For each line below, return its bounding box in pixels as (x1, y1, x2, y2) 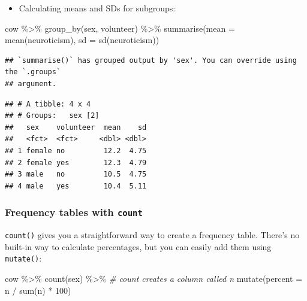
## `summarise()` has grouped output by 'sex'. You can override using (5, 56, 297, 65)
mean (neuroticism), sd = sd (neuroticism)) (5, 34, 159, 46)
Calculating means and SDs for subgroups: (19, 2, 176, 14)
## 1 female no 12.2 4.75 (5, 146, 147, 155)
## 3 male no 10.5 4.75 (5, 170, 147, 179)
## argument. (5, 79, 56, 88)
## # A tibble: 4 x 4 (5, 99, 91, 108)
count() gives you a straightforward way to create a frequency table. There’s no (5, 229, 300, 241)
